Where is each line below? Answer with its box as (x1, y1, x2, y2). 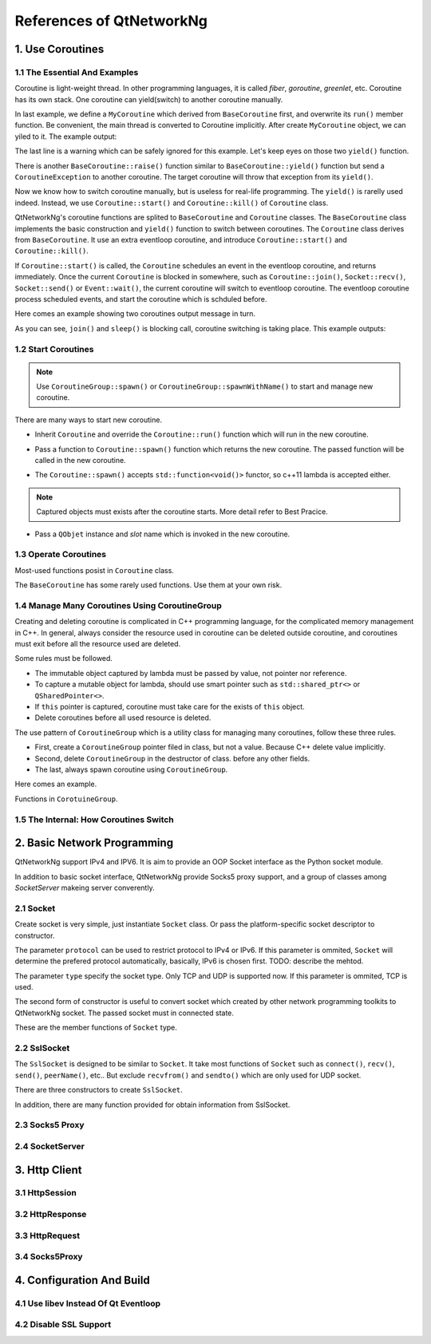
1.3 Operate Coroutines (14, 549, 107, 560)
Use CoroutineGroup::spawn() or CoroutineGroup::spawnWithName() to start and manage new (36, 381, 374, 391)
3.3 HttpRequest (14, 1230, 81, 1241)
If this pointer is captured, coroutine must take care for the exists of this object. (34, 702, 305, 711)
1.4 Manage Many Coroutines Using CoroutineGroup (14, 599, 223, 611)
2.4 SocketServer (14, 1140, 85, 1152)
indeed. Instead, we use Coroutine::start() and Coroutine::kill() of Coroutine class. (14, 198, 329, 208)
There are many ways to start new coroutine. (14, 415, 163, 425)
